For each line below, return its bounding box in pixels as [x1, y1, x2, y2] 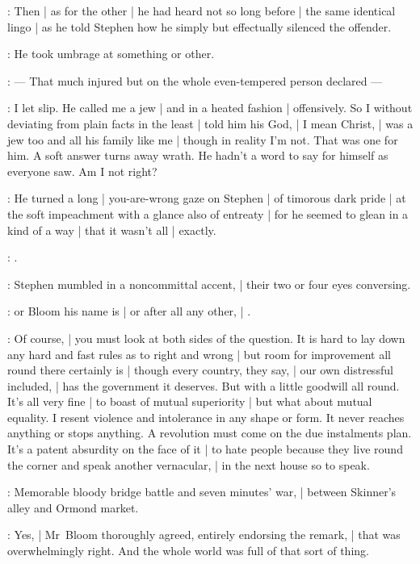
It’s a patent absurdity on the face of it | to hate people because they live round [7, 441, 403, 457]
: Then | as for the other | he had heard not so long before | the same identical [7, 2, 396, 19]
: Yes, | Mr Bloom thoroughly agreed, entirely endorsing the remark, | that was [7, 526, 401, 543]
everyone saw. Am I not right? [7, 162, 157, 179]
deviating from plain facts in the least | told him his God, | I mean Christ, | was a [7, 115, 414, 132]
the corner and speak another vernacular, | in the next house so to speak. [7, 456, 370, 473]
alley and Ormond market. [7, 499, 139, 516]
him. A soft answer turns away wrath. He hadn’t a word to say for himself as [7, 147, 388, 164]
